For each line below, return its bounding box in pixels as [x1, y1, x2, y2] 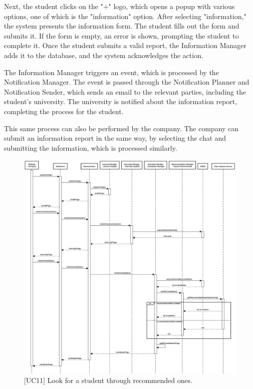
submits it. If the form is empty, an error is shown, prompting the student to [4, 30, 239, 41]
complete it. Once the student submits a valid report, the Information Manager [4, 40, 247, 51]
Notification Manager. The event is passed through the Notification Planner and [4, 77, 250, 87]
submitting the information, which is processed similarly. [4, 142, 178, 153]
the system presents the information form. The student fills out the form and [4, 21, 240, 31]
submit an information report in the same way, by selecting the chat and [4, 133, 226, 143]
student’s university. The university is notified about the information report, [4, 96, 237, 107]
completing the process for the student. [4, 106, 124, 116]
